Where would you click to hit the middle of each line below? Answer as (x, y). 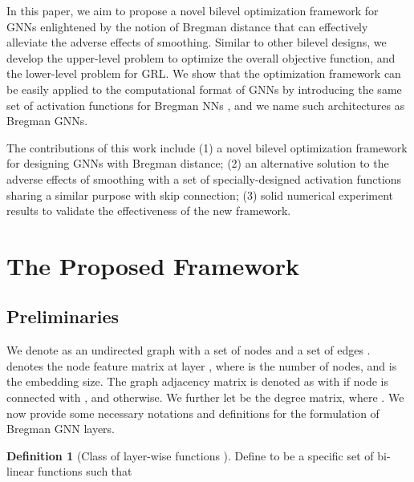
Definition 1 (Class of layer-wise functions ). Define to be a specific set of (190, 455)
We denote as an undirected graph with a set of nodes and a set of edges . (189, 350)
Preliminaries (63, 316)
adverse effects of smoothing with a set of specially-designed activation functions (204, 178)
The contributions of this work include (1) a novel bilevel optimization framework (207, 147)
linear (20, 471)
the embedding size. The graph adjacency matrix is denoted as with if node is (197, 381)
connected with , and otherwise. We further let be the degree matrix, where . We (205, 397)
